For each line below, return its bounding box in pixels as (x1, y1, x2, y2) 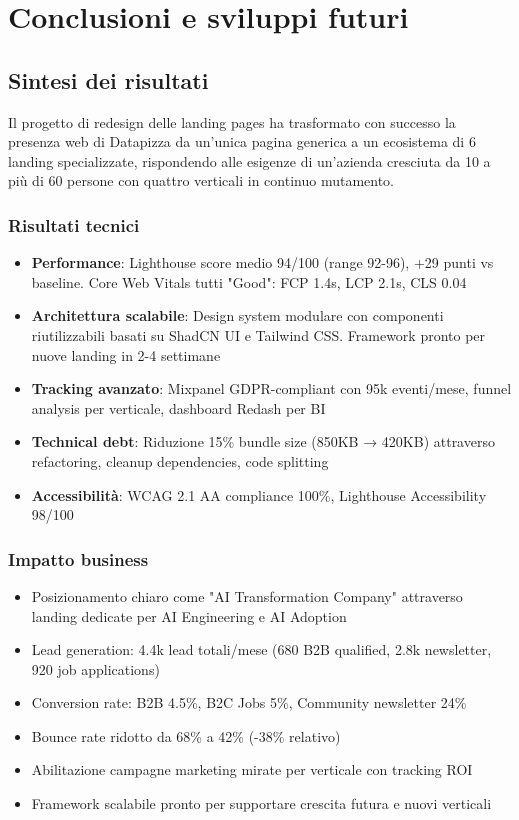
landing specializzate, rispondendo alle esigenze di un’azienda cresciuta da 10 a (8, 150, 491, 171)
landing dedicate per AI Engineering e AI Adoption (31, 605, 347, 626)
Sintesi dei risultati (8, 64, 209, 95)
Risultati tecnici (8, 212, 140, 237)
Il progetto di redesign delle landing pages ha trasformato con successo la (8, 111, 456, 132)
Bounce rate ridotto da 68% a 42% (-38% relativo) (31, 725, 341, 746)
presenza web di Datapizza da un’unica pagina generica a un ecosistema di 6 (8, 131, 476, 152)
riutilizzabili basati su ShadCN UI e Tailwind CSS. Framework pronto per (31, 324, 486, 345)
